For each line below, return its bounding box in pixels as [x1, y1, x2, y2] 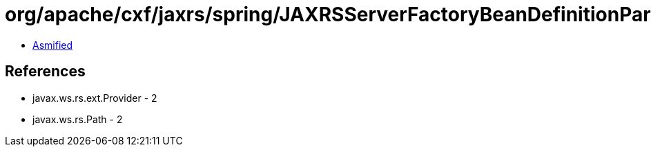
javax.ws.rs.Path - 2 [32, 113, 123, 125]
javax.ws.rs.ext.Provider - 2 [32, 91, 157, 104]
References [5, 63, 86, 80]
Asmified [32, 39, 73, 51]
